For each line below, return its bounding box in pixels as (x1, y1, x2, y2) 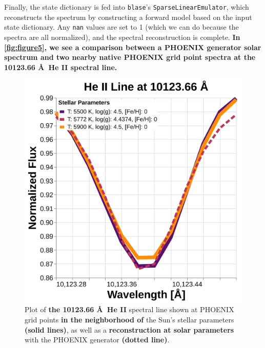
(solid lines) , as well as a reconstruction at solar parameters (25, 324, 234, 335)
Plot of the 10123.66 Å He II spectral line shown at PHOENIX (25, 304, 234, 315)
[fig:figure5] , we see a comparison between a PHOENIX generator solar (4, 41, 261, 52)
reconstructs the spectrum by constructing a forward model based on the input (4, 11, 252, 22)
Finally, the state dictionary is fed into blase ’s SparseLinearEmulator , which (4, 2, 249, 12)
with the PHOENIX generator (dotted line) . (25, 334, 170, 345)
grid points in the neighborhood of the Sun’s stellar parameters (25, 314, 234, 324)
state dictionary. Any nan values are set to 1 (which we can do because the (4, 21, 239, 32)
